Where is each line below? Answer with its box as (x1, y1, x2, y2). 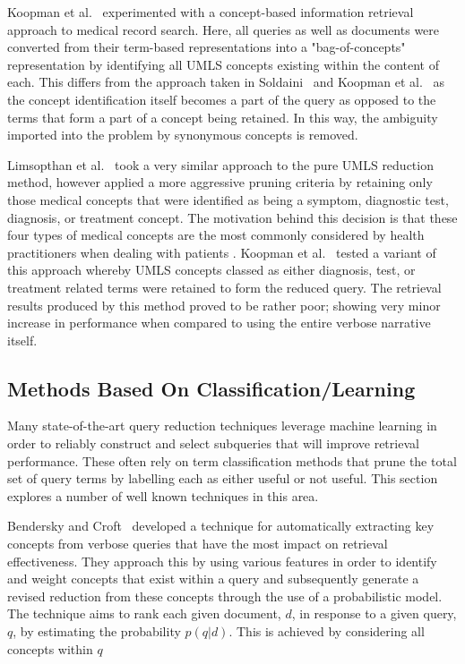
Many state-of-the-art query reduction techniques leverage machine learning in (7, 416, 437, 435)
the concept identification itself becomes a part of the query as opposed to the (7, 89, 436, 108)
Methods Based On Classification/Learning (7, 374, 416, 402)
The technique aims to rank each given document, (7, 604, 281, 623)
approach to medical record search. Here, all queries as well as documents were (7, 20, 440, 38)
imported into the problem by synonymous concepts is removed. (7, 125, 358, 144)
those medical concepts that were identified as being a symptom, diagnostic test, (7, 190, 449, 209)
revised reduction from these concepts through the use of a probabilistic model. (7, 586, 443, 605)
